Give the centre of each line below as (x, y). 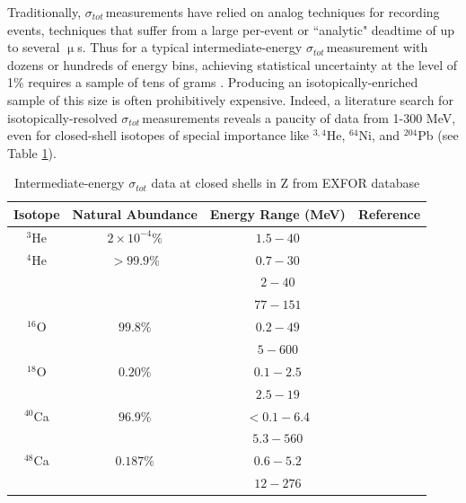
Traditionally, (44, 12)
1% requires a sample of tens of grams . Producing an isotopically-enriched (213, 82)
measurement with (377, 47)
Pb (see (438, 135)
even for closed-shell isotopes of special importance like (158, 135)
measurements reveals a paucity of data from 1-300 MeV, (299, 117)
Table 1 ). (32, 152)
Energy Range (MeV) (277, 213)
